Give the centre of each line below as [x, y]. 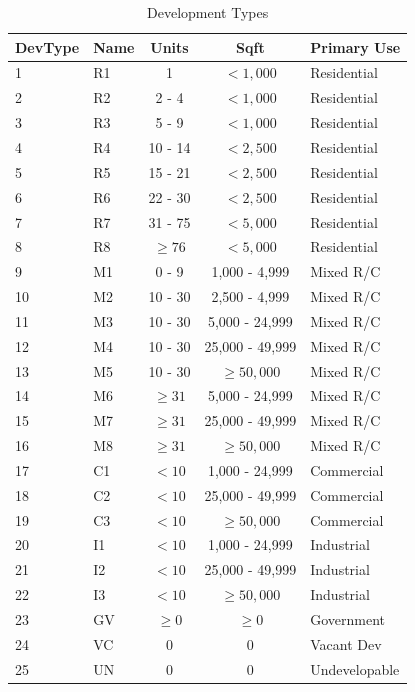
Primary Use [355, 46]
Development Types [208, 12]
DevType [47, 46]
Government [348, 619]
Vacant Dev [346, 643]
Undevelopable [355, 668]
